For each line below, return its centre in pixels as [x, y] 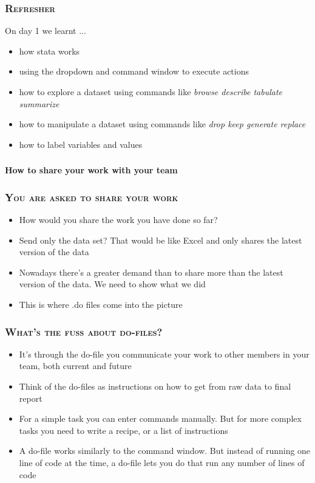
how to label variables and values [81, 144]
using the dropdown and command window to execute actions [134, 71]
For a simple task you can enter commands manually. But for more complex [160, 418]
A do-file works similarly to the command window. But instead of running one [165, 451]
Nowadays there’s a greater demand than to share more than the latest [151, 272]
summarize [39, 103]
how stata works [49, 51]
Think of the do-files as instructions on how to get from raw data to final [155, 386]
